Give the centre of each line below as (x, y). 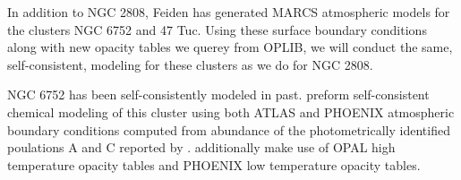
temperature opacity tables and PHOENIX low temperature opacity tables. (214, 164)
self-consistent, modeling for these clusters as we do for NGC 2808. (190, 64)
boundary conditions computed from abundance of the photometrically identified (229, 129)
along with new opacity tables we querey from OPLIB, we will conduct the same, (230, 47)
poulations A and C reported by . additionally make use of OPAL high (201, 147)
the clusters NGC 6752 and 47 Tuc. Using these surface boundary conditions (217, 29)
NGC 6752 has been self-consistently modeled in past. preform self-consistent (218, 94)
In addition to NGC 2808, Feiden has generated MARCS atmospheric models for (229, 12)
